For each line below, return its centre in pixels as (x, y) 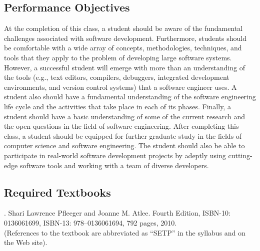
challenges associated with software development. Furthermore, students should (125, 38)
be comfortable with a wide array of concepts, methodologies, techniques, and (123, 48)
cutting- (240, 155)
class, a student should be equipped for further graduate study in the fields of (123, 135)
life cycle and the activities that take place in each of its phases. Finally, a (117, 106)
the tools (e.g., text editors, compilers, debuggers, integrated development (117, 77)
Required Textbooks (57, 192)
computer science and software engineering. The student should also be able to (124, 145)
